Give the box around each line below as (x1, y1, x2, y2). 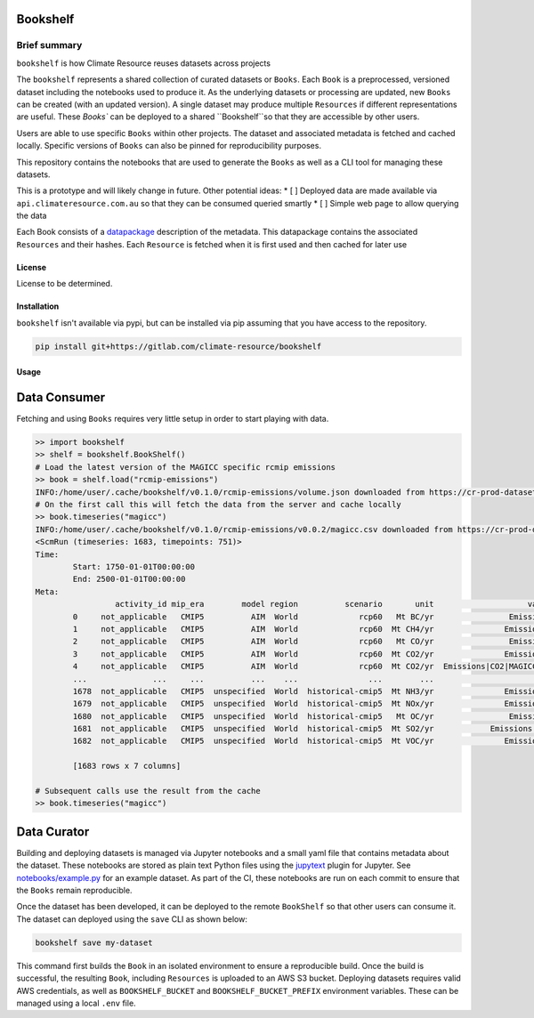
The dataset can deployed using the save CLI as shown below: (16, 913, 248, 925)
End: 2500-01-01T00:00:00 (72, 574, 186, 585)
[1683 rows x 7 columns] (72, 761, 182, 772)
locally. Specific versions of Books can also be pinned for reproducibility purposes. (16, 141, 322, 151)
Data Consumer (16, 390, 106, 405)
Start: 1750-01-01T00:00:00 (72, 562, 196, 571)
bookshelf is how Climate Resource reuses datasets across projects (16, 58, 271, 69)
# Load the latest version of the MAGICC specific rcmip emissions (35, 462, 336, 472)
